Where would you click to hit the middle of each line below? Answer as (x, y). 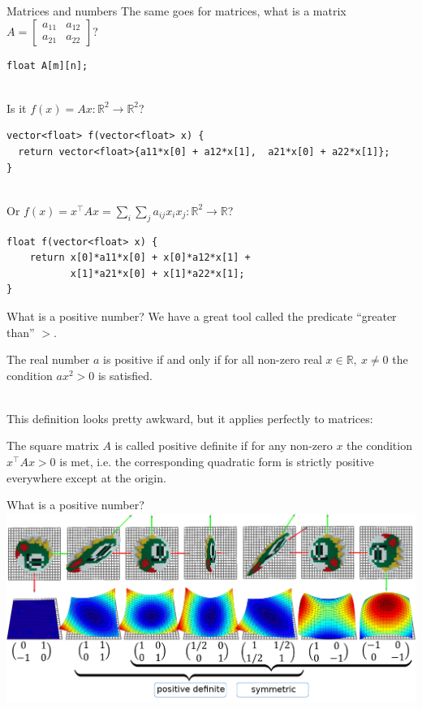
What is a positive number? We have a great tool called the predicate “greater (202, 316)
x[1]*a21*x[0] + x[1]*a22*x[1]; (157, 273)
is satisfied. (125, 375)
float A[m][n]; (47, 65)
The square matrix (53, 445)
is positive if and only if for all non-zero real (213, 359)
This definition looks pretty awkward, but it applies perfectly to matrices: (190, 418)
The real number (48, 359)
